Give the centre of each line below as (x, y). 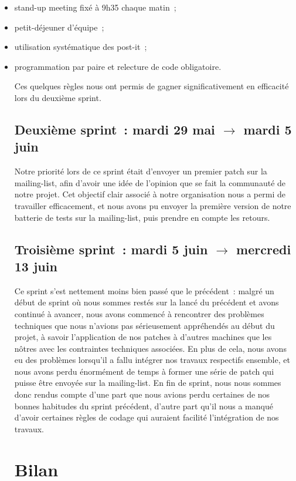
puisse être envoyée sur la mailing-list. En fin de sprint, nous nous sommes (148, 383)
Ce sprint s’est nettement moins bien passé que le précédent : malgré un (144, 290)
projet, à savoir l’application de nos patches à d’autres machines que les (143, 337)
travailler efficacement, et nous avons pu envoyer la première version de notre (153, 205)
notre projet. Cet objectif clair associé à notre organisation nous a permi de (150, 194)
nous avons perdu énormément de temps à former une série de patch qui (144, 371)
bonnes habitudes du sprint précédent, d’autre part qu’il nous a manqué (144, 406)
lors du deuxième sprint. (58, 97)
